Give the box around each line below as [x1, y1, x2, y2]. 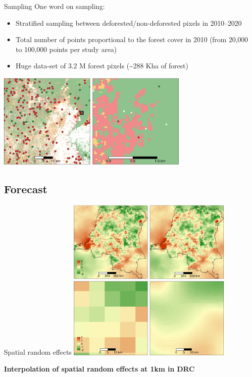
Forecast [4, 181, 48, 197]
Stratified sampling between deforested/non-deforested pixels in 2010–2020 [15, 17, 242, 28]
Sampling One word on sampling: [4, 1, 105, 11]
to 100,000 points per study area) [15, 44, 117, 54]
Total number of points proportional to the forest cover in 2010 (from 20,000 [15, 34, 248, 45]
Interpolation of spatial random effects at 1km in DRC [4, 364, 195, 374]
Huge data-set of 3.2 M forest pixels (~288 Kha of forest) [15, 60, 189, 71]
